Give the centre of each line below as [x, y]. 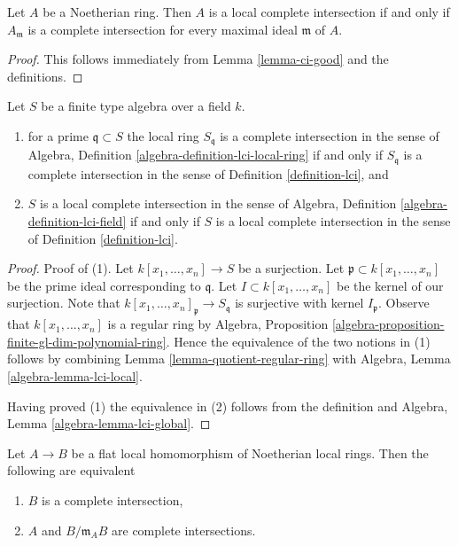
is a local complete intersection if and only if [329, 12]
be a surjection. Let [291, 268]
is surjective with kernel [299, 303]
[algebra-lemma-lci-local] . [75, 376]
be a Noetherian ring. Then [117, 12]
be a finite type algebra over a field [136, 106]
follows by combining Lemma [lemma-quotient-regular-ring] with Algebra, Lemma [229, 359]
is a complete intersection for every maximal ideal [163, 29]
